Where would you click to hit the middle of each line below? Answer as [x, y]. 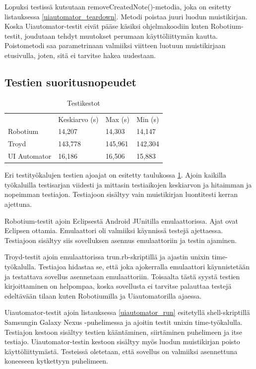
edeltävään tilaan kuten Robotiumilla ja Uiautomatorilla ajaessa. [103, 295]
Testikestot [84, 102]
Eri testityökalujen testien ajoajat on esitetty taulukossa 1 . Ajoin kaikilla [115, 175]
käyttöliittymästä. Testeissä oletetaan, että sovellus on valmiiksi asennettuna [121, 351]
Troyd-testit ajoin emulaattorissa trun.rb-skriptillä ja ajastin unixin [107, 257]
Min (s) [148, 119]
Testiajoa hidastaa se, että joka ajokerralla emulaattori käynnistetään [144, 266]
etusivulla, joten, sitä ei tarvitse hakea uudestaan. [80, 55]
